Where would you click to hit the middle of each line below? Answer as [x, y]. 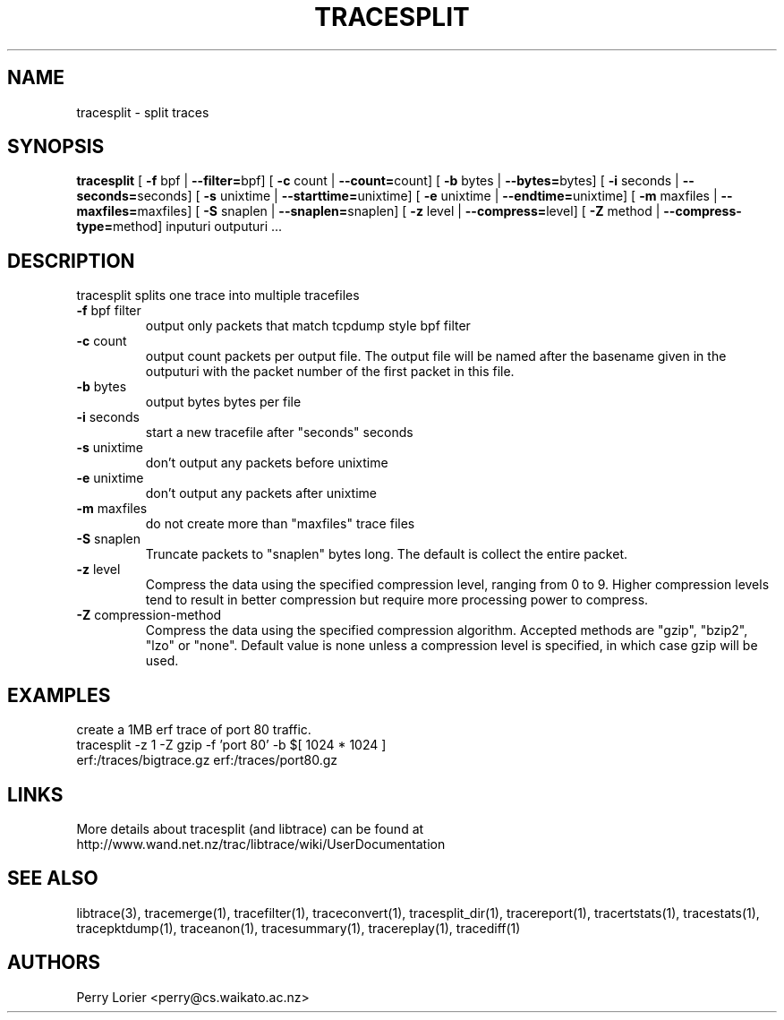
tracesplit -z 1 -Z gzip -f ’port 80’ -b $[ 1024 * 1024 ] [231, 745]
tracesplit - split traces [143, 112]
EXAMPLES [59, 695]
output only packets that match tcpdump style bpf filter [308, 326]
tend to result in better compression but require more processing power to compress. [397, 600]
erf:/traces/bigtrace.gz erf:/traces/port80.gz [207, 760]
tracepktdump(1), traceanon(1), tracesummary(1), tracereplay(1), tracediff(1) [298, 928]
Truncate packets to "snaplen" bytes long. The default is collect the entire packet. [387, 554]
